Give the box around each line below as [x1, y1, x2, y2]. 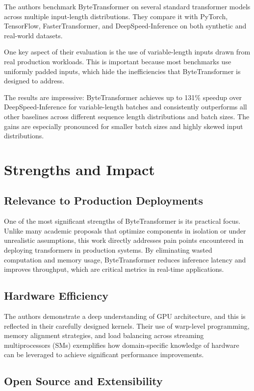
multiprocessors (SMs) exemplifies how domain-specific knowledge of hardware [4, 339, 239, 350]
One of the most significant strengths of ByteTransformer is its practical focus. [4, 216, 241, 226]
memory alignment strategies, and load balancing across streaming [4, 330, 204, 340]
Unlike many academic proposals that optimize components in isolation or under [4, 225, 246, 235]
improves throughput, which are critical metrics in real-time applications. [4, 264, 224, 274]
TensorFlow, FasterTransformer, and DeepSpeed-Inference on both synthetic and [4, 21, 247, 31]
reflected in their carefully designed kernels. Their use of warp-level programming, [4, 320, 250, 331]
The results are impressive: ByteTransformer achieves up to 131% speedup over [4, 92, 242, 102]
